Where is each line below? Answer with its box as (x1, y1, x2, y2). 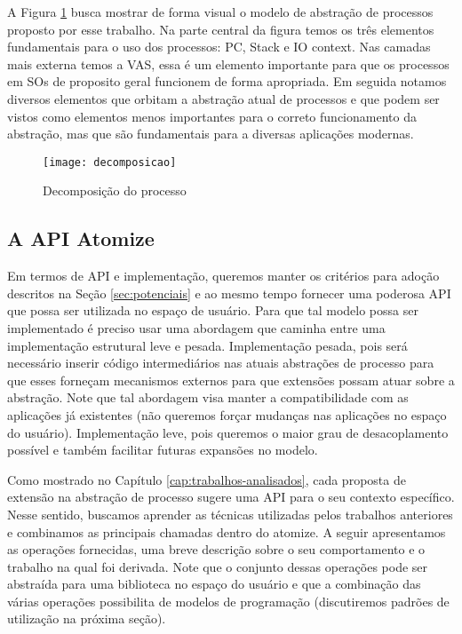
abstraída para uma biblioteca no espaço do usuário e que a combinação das (7, 575, 421, 593)
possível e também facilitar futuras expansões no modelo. (7, 440, 318, 459)
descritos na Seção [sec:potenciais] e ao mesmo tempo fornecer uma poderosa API (7, 283, 451, 302)
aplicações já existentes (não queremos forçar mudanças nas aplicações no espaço (7, 405, 447, 424)
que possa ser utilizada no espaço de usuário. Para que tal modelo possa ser (7, 301, 418, 320)
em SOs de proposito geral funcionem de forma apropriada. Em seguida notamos (7, 72, 447, 91)
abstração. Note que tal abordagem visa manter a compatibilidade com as (7, 388, 409, 407)
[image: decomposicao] (43, 155, 177, 169)
